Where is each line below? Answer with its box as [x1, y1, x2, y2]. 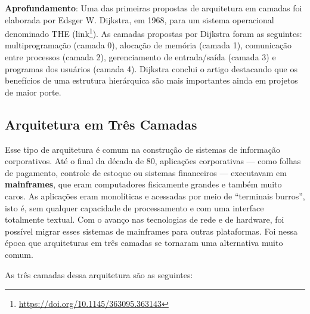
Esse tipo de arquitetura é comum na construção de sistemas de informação [5, 143, 280, 155]
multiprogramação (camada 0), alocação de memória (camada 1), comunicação [5, 39, 292, 51]
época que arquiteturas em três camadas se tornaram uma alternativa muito [5, 236, 283, 249]
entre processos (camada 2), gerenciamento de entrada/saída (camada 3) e [5, 51, 276, 63]
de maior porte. [5, 85, 61, 98]
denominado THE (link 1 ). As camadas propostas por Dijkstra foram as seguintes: [5, 26, 302, 39]
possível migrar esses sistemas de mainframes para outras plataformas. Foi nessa [5, 224, 297, 237]
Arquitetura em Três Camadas [5, 115, 197, 133]
